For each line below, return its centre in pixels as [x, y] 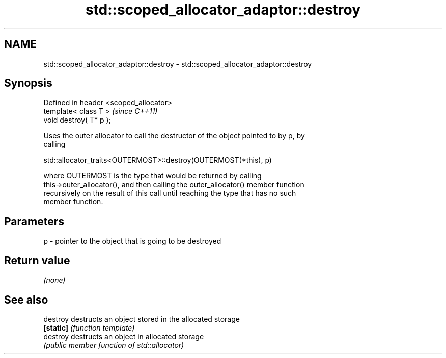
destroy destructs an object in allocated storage [124, 336]
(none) [54, 280]
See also [26, 300]
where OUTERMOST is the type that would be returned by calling [152, 176]
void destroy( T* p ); [77, 120]
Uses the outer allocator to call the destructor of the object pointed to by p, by [174, 136]
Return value [37, 260]
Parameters [34, 221]
